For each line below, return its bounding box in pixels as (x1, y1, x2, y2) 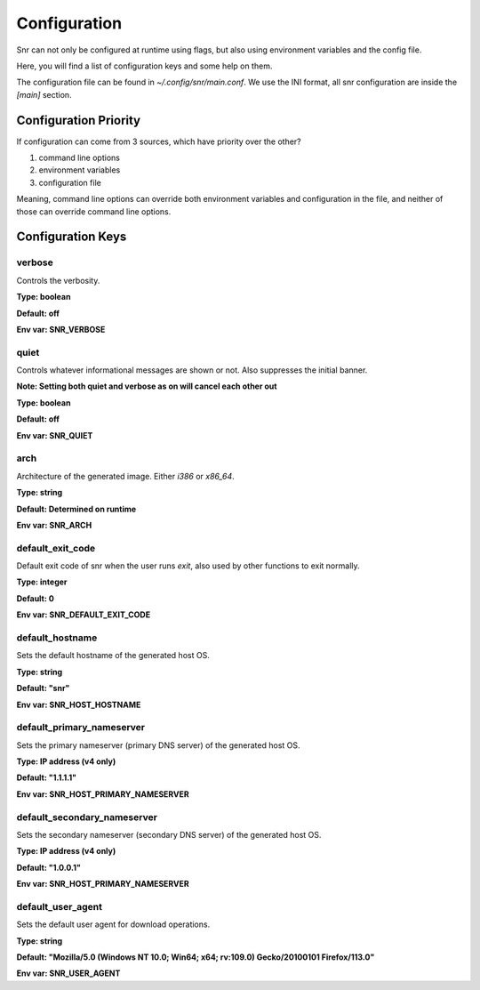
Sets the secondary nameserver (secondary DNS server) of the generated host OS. (16, 830, 322, 840)
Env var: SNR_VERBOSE (16, 324, 106, 334)
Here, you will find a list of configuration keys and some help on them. (16, 60, 273, 71)
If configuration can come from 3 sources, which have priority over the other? (16, 136, 301, 147)
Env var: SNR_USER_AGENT (16, 968, 121, 978)
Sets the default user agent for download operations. (16, 919, 211, 930)
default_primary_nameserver (16, 721, 146, 734)
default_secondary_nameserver (16, 810, 157, 823)
